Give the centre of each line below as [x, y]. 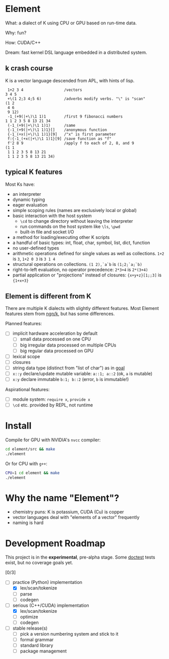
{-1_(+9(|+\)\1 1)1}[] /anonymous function [57, 130]
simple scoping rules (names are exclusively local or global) [75, 210]
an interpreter [27, 194]
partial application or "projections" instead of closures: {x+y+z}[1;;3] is [87, 275]
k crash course [29, 68]
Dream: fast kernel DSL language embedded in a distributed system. [76, 52]
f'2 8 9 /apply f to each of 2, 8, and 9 [71, 143]
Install [18, 426]
